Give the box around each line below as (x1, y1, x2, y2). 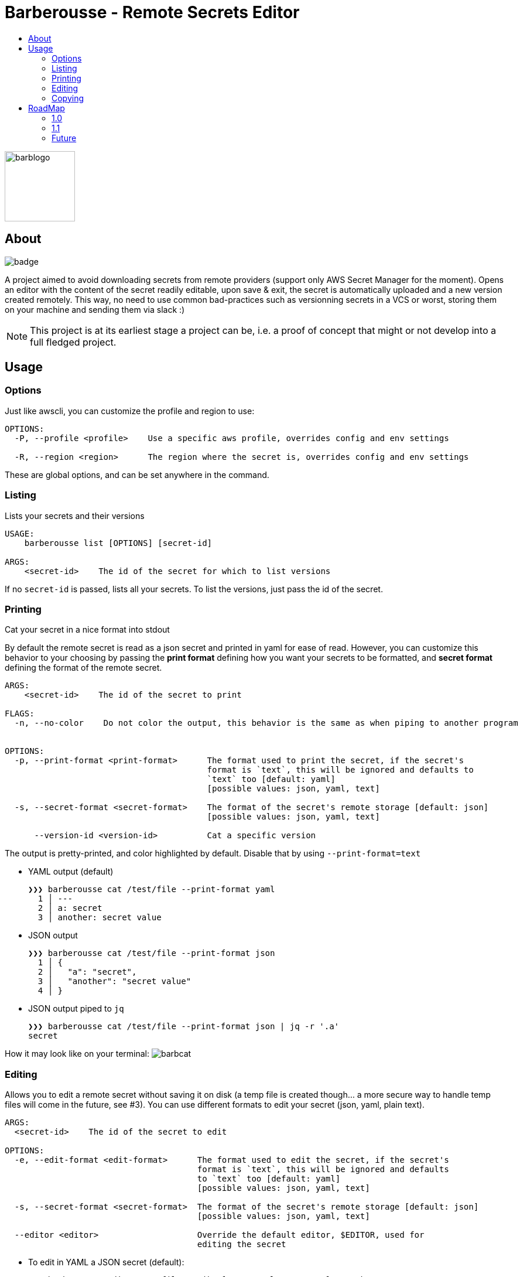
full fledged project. (30, 336, 117, 348)
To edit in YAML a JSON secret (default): (28, 1257, 184, 1268)
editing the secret (197, 1240, 286, 1249)
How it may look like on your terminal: (5, 1049, 150, 1059)
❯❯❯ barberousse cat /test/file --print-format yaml (28, 885, 275, 894)
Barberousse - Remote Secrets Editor (5, 2, 300, 22)
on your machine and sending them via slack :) (5, 304, 185, 315)
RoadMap (28, 103, 65, 113)
